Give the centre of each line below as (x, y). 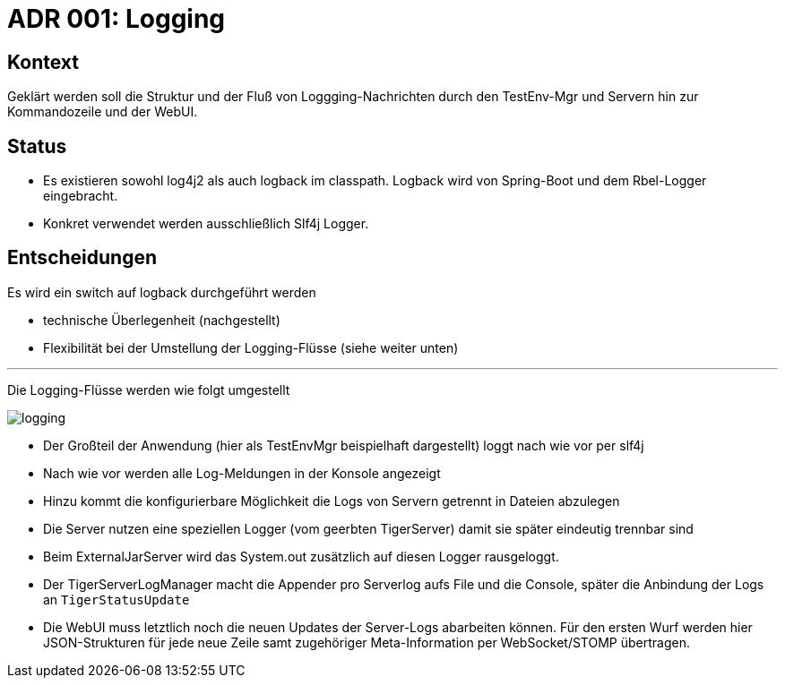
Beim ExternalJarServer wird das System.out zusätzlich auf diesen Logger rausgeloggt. (301, 556)
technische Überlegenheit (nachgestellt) (162, 320)
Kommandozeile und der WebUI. (103, 112)
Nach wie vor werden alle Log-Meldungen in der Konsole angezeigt (242, 473)
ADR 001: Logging (116, 19)
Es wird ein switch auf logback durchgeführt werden (162, 292)
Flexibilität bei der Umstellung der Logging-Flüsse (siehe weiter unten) (251, 347)
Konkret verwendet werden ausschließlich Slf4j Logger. (206, 224)
